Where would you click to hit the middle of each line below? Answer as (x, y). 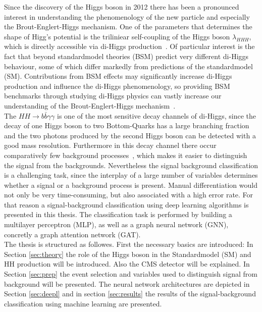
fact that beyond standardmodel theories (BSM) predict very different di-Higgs (126, 56)
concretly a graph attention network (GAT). (72, 234)
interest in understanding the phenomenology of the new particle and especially (127, 16)
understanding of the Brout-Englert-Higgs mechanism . (90, 105)
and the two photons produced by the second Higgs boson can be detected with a (130, 135)
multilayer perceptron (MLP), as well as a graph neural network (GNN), (116, 224)
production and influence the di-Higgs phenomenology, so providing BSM (117, 86)
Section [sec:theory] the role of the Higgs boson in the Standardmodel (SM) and (128, 254)
